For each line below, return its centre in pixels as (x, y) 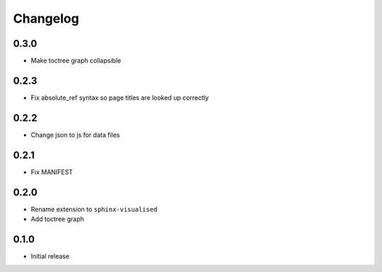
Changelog (46, 18)
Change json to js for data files (75, 135)
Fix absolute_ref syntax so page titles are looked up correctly (120, 97)
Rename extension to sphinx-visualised (94, 209)
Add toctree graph (58, 219)
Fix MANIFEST (52, 172)
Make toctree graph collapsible (76, 61)
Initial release (50, 256)
